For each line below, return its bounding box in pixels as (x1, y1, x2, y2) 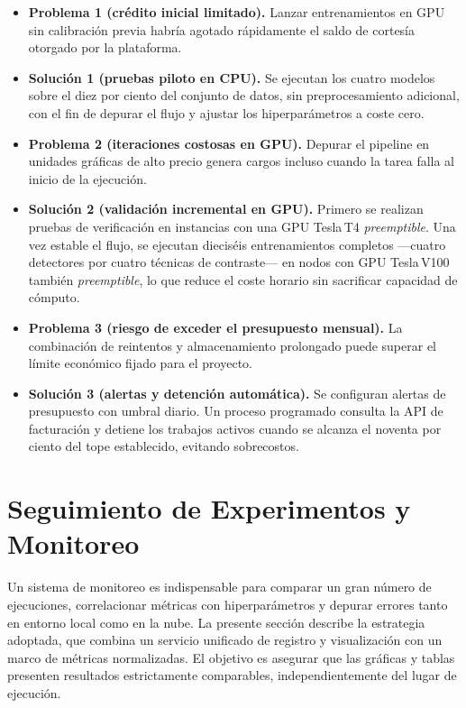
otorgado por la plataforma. (28, 38, 182, 57)
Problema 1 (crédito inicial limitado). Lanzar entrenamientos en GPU (28, 3, 445, 21)
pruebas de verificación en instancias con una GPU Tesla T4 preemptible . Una (28, 216, 456, 235)
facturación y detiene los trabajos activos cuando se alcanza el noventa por (28, 418, 442, 437)
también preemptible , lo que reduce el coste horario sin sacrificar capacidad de (28, 270, 458, 289)
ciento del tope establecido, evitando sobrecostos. (28, 437, 299, 455)
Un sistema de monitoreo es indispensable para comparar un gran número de (7, 577, 432, 596)
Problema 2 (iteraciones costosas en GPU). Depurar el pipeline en (28, 133, 430, 152)
